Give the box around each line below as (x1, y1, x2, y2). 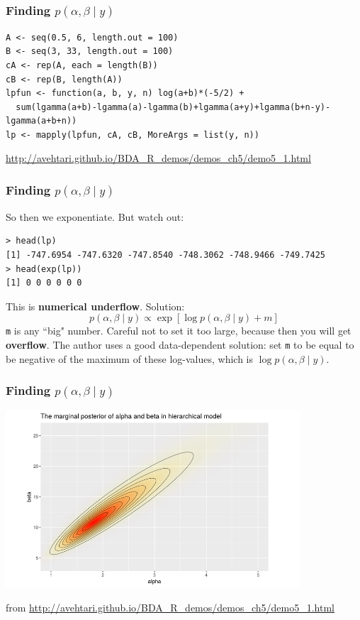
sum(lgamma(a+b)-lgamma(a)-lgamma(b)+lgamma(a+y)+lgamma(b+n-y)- (16, 102, 331, 112)
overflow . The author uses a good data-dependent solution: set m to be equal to (6, 337, 354, 352)
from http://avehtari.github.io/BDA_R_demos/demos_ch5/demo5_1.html (6, 599, 335, 614)
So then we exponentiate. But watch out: (6, 209, 184, 224)
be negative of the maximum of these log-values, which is (6, 351, 254, 366)
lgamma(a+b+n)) (6, 116, 77, 126)
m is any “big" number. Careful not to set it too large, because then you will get (6, 323, 351, 338)
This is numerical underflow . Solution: (6, 298, 185, 313)
